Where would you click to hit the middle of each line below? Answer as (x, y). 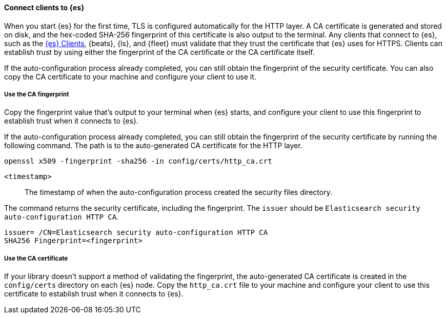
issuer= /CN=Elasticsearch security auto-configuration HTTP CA (136, 233)
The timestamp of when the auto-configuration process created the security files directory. (178, 192)
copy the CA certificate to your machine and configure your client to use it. (130, 76)
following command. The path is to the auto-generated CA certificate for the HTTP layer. (153, 146)
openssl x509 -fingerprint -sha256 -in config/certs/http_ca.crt (138, 161)
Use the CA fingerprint (37, 94)
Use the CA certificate (36, 258)
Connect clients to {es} (44, 7)
